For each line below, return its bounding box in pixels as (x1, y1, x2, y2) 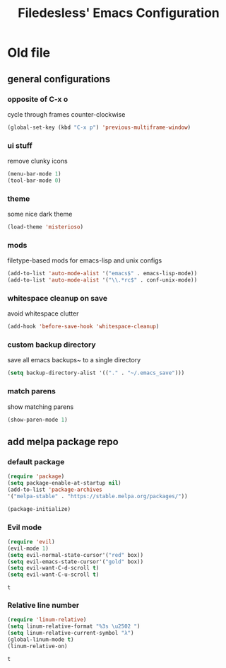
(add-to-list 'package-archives (7, 486, 102, 493)
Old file (7, 45, 51, 61)
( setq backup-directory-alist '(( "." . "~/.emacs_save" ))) (7, 369, 185, 376)
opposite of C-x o (7, 94, 69, 104)
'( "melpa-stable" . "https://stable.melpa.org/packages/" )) (7, 493, 189, 500)
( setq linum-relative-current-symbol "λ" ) (7, 630, 134, 637)
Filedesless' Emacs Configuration (17, 5, 220, 21)
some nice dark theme (7, 210, 73, 219)
